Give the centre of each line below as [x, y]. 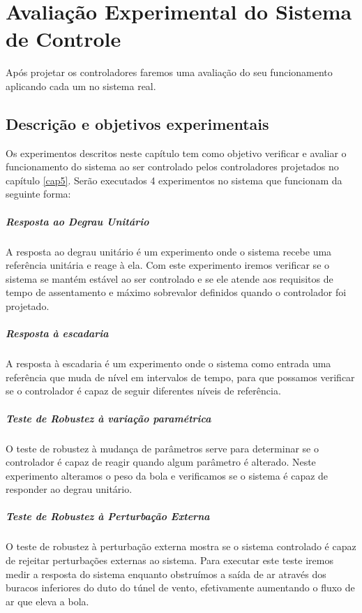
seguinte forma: [38, 194]
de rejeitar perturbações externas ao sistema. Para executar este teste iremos [169, 560]
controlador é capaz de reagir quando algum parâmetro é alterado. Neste [161, 462]
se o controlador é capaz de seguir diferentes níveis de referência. [143, 391]
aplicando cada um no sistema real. [81, 86]
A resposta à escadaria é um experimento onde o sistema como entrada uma [168, 363]
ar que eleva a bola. [47, 601]
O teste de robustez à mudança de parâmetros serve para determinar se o [162, 448]
